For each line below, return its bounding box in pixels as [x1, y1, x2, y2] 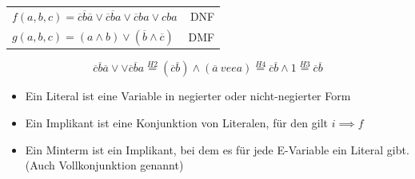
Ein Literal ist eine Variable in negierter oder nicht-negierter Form [25, 88, 351, 104]
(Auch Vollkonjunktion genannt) [25, 157, 184, 173]
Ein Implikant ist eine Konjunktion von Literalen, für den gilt [25, 114, 329, 130]
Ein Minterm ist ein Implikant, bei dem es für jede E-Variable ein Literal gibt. [25, 141, 409, 158]
